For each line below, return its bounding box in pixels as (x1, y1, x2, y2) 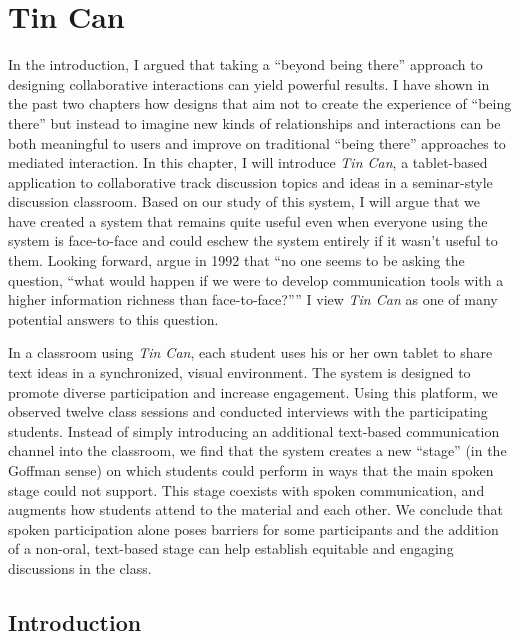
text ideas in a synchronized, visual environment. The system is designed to (8, 362, 471, 383)
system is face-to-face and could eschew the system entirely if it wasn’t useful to (8, 230, 498, 251)
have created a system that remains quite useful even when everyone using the (8, 210, 488, 231)
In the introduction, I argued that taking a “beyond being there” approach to (8, 54, 483, 75)
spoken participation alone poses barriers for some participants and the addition (8, 518, 499, 539)
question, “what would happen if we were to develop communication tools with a (8, 269, 504, 290)
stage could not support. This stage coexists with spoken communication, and (8, 479, 485, 500)
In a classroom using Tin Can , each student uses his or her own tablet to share (8, 342, 493, 363)
